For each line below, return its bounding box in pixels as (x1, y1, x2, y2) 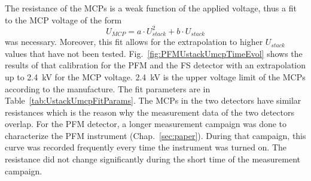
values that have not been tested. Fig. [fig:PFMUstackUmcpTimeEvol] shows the (5, 47, 303, 59)
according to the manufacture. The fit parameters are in (5, 82, 211, 95)
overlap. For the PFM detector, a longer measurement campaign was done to (5, 117, 287, 130)
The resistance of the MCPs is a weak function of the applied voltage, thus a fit (5, 2, 297, 14)
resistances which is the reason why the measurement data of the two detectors (5, 105, 294, 118)
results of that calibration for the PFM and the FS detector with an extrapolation (5, 59, 306, 71)
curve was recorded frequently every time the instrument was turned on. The (5, 141, 287, 153)
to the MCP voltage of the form (5, 13, 122, 26)
